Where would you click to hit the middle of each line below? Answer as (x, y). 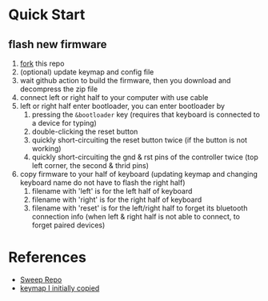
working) (46, 148)
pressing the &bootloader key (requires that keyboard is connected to (146, 114)
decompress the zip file (59, 89)
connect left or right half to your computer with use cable (114, 97)
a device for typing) (64, 123)
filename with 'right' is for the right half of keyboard (117, 199)
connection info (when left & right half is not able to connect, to (136, 217)
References (47, 257)
